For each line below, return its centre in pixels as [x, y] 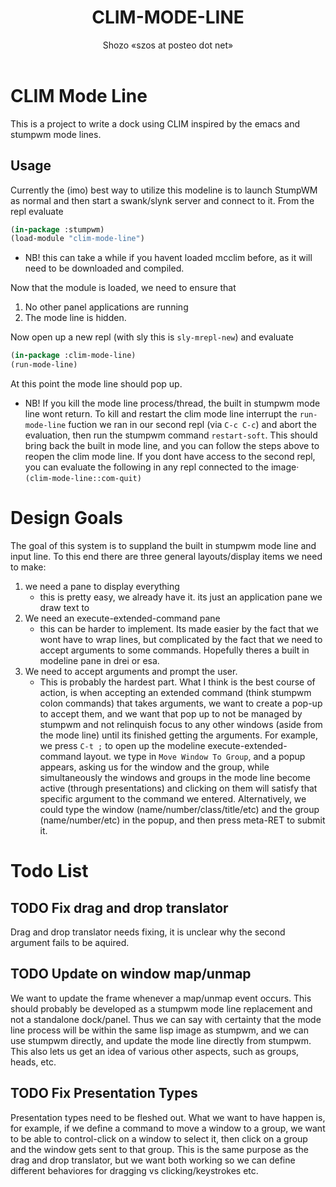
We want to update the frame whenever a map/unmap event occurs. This [161, 998]
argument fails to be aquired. [70, 942]
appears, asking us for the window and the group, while [154, 767]
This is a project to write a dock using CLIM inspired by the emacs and [155, 123]
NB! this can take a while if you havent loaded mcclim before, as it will [168, 258]
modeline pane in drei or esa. [99, 660]
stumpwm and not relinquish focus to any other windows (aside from [181, 724]
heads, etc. [33, 1062]
